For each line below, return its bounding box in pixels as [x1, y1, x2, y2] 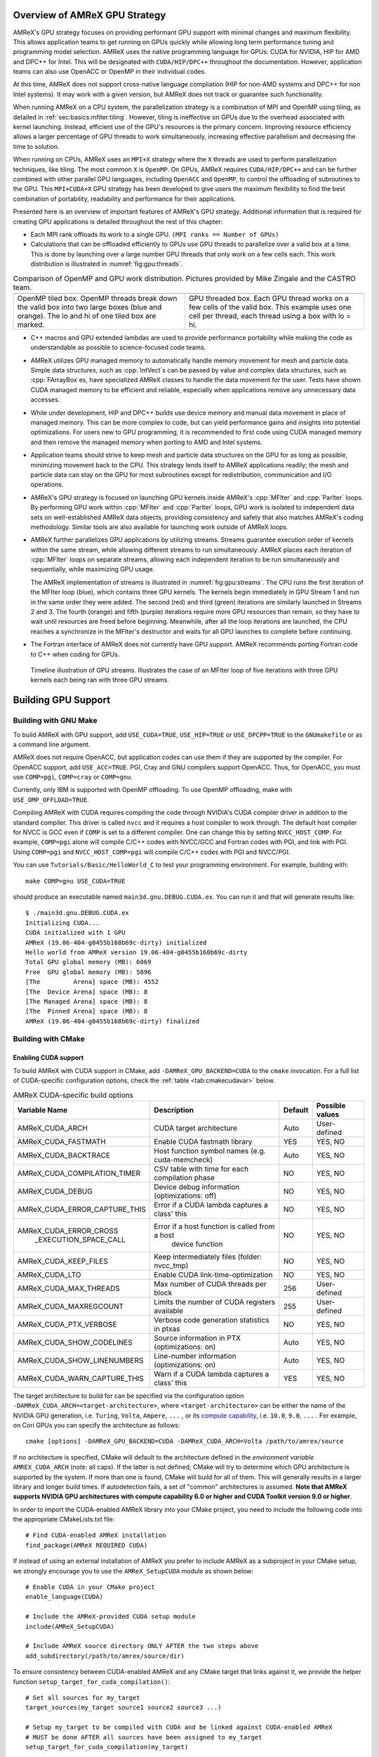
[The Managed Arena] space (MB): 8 [25, 997, 148, 1005]
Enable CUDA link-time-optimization [154, 1269, 273, 1279]
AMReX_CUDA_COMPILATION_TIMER [17, 1168, 140, 1178]
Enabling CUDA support [13, 1053, 84, 1062]
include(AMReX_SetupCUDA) [25, 1622, 115, 1630]
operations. [30, 480, 64, 488]
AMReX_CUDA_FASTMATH [17, 1136, 107, 1146]
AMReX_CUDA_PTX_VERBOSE [17, 1319, 117, 1329]
